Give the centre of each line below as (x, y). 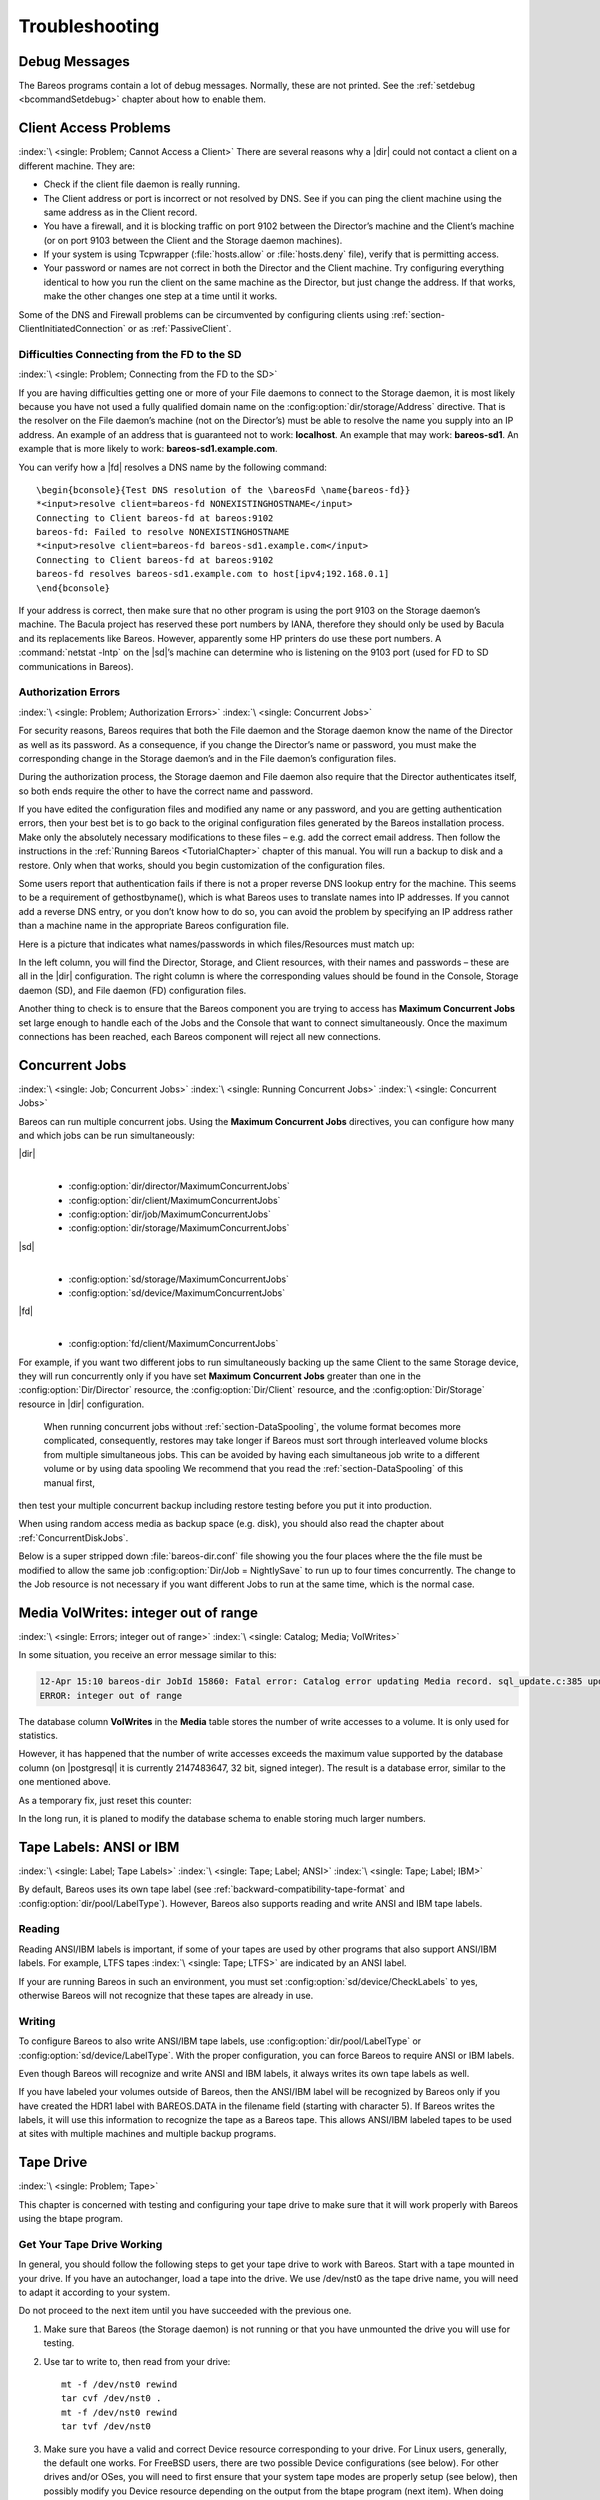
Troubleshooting (89, 26)
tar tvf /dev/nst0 (106, 2426)
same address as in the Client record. (120, 212)
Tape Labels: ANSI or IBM (99, 1846)
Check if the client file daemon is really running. (141, 184)
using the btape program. (71, 2219)
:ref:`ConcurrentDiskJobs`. (73, 1537)
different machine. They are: (76, 166)
